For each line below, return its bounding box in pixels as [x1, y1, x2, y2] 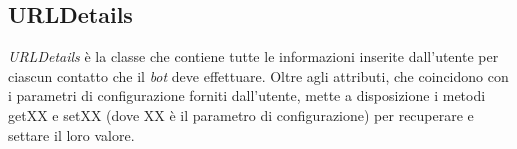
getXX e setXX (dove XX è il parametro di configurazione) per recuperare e [8, 104, 474, 125]
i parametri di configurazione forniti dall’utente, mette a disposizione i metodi [8, 85, 486, 106]
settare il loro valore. [8, 124, 135, 145]
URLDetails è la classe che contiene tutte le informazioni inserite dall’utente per [8, 46, 499, 67]
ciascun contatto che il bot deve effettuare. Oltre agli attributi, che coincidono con [8, 65, 509, 86]
